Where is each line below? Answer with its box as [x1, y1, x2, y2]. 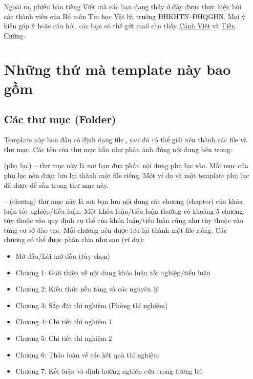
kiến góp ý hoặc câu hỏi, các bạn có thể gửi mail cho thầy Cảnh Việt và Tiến [4, 21, 235, 31]
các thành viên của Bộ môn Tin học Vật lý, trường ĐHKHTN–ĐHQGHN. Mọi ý [4, 11, 246, 21]
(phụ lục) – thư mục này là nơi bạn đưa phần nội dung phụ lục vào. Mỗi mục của [4, 160, 249, 171]
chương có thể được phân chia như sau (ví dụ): [4, 234, 145, 245]
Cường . [4, 30, 25, 40]
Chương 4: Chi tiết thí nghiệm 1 [15, 316, 112, 327]
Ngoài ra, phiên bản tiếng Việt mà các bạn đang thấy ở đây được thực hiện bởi [4, 1, 242, 11]
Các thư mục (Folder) [4, 111, 116, 127]
